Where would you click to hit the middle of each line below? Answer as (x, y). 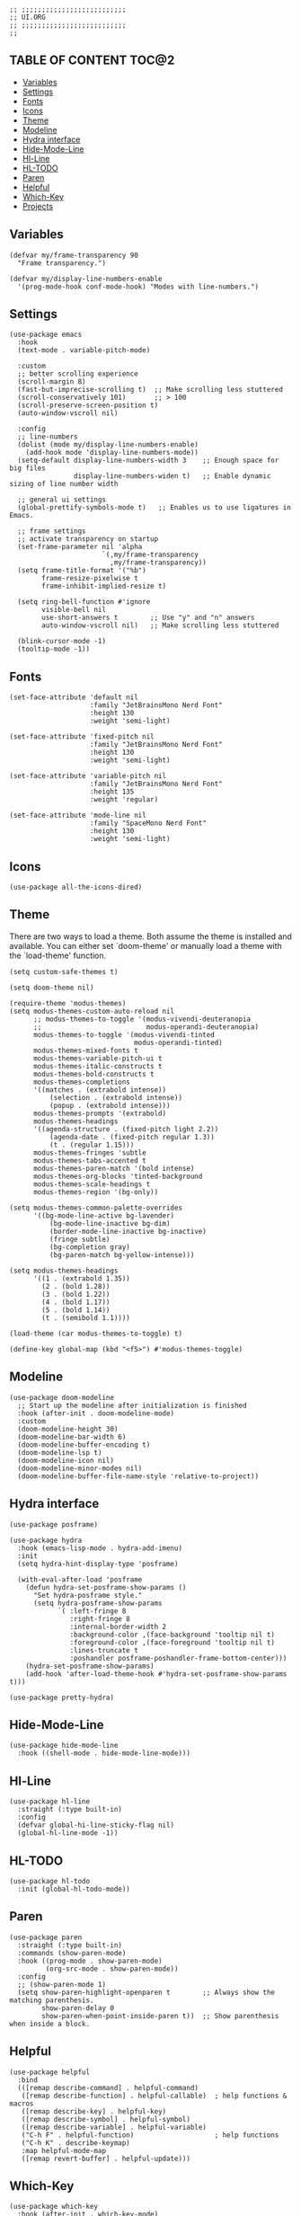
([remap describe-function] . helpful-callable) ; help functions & (154, 2096)
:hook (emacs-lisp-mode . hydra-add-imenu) (100, 1548)
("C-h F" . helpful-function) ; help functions (150, 2135)
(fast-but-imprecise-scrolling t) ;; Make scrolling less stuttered (150, 390)
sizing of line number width (64, 484)
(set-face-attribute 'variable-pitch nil (88, 776)
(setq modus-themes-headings (64, 1271)
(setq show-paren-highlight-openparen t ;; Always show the (146, 1992)
